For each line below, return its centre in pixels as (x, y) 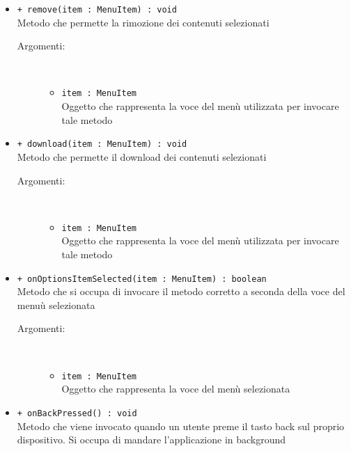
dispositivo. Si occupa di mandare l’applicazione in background (151, 440)
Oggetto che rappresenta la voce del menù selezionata (176, 389)
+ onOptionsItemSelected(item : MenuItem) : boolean (142, 279)
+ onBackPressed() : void (77, 413)
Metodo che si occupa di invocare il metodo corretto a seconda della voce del (181, 291)
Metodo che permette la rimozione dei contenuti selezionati (143, 22)
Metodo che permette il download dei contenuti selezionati (142, 156)
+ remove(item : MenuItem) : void (97, 10)
